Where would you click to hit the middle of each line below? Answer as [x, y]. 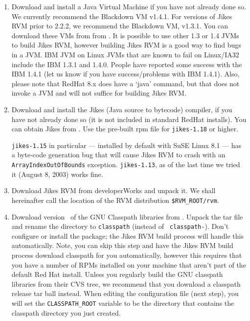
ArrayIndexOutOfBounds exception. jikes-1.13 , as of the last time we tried [126, 164]
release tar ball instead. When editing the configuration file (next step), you [125, 293]
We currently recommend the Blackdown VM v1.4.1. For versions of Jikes [122, 16]
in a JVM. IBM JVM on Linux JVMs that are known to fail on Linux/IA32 [125, 54]
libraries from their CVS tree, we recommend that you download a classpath [126, 284]
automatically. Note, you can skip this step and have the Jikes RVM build [122, 245]
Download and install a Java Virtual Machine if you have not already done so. [129, 6]
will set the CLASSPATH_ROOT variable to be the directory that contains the [123, 303]
